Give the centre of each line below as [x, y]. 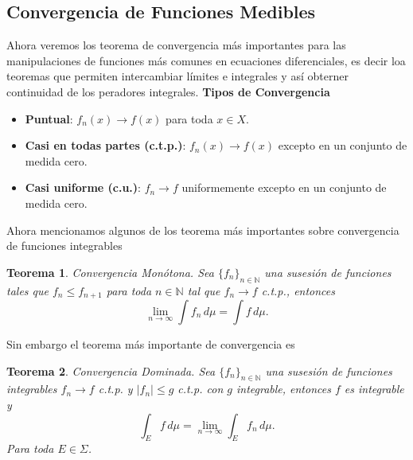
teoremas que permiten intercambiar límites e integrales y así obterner [177, 76]
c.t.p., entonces [298, 290]
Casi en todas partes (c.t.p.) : [105, 145]
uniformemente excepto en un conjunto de [284, 187]
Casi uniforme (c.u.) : [83, 187]
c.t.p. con [201, 389]
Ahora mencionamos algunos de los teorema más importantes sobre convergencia [203, 230]
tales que [27, 290]
